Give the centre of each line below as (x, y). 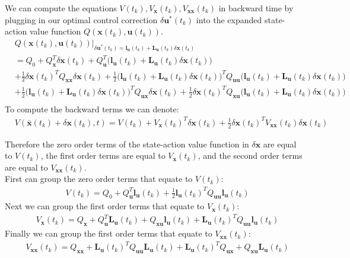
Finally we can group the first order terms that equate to (109, 233)
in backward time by (256, 8)
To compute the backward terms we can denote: (92, 108)
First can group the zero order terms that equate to (99, 179)
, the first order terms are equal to (103, 155)
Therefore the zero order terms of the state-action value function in (127, 144)
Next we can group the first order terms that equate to (105, 206)
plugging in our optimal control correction (81, 19)
